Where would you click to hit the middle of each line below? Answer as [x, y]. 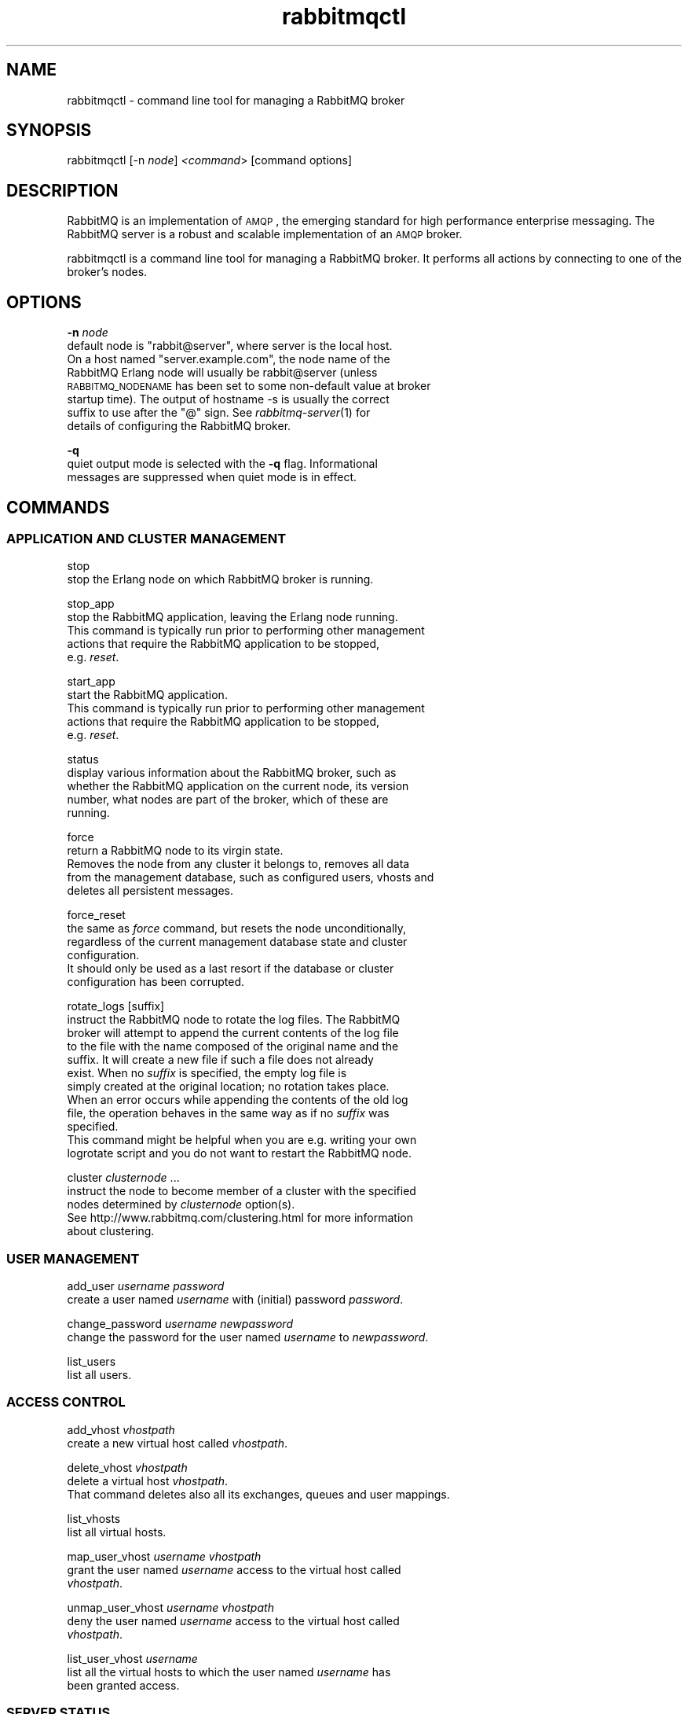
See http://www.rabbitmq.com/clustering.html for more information [240, 1218]
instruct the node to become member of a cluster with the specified [242, 1191]
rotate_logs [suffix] [116, 1006]
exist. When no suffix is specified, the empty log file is [207, 1073]
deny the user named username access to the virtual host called [233, 1620]
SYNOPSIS [49, 131]
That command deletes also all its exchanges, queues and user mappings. [258, 1494]
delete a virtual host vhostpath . [148, 1480]
